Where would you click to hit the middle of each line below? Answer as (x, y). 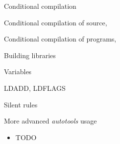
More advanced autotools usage (50, 121)
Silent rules (21, 104)
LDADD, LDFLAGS (35, 88)
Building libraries (30, 55)
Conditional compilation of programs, (60, 39)
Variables (18, 72)
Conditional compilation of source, (56, 22)
